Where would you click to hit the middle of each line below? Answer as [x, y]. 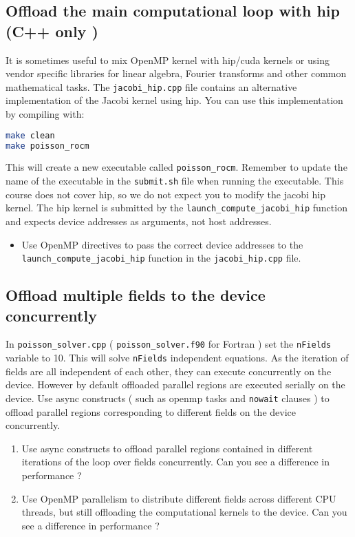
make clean [30, 135]
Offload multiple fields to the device [136, 295]
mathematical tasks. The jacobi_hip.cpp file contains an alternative [151, 86]
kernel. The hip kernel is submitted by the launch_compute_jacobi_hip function [176, 208]
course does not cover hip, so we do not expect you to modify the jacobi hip [166, 194]
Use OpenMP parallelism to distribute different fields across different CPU [179, 498]
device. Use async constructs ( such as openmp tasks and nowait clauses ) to [168, 398]
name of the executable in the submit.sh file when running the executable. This [175, 181]
